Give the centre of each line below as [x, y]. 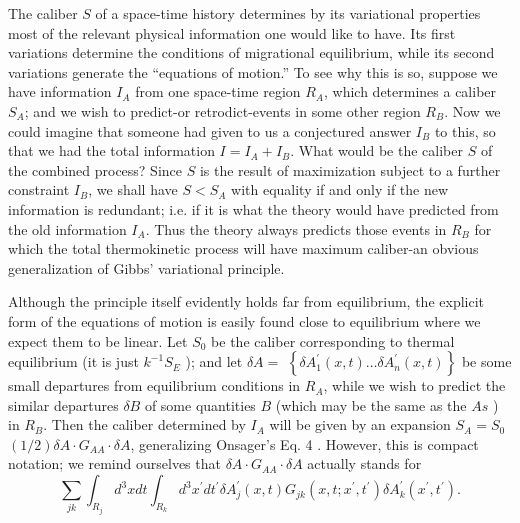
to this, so [465, 130]
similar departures [63, 404]
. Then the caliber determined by [144, 424]
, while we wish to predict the [414, 385]
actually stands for [364, 463]
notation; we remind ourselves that [114, 463]
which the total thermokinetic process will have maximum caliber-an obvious [243, 248]
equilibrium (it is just [73, 361]
